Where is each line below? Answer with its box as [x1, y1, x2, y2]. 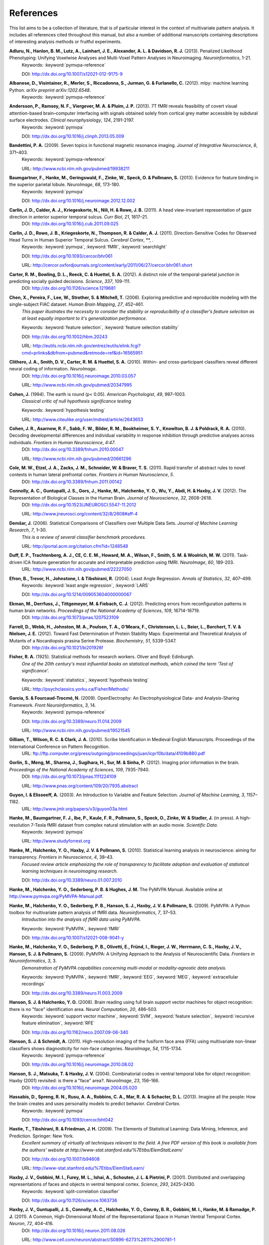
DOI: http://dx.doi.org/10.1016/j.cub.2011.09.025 [21, 221, 119, 227]
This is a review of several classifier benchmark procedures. [21, 534, 146, 540]
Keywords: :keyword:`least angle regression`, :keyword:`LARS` [21, 582, 149, 588]
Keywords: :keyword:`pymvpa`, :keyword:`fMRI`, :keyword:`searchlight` [21, 244, 167, 250]
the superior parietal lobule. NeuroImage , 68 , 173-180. [9, 182, 121, 188]
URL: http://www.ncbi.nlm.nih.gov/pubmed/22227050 [21, 566, 132, 572]
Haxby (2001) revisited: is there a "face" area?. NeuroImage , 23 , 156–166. [9, 1078, 159, 1084]
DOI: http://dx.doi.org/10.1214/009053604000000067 [21, 592, 132, 598]
